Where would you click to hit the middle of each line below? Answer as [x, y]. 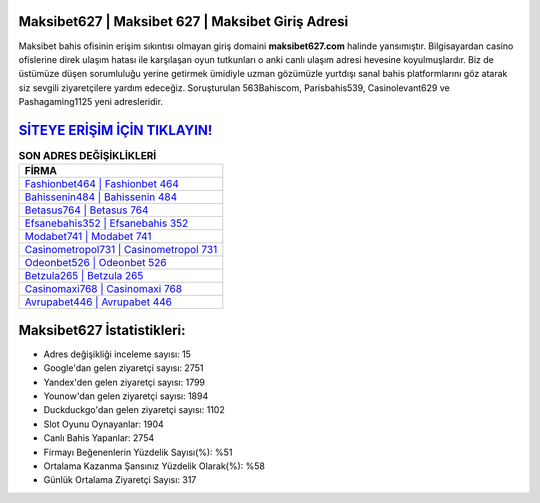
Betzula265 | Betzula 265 [84, 276]
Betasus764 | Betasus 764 [86, 210]
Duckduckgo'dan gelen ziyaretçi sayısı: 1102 [134, 410]
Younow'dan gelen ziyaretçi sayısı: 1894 [126, 396]
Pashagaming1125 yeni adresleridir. [91, 102]
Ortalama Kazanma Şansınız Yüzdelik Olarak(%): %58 [154, 466]
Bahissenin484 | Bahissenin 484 [101, 197]
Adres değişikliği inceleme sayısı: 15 [117, 354]
